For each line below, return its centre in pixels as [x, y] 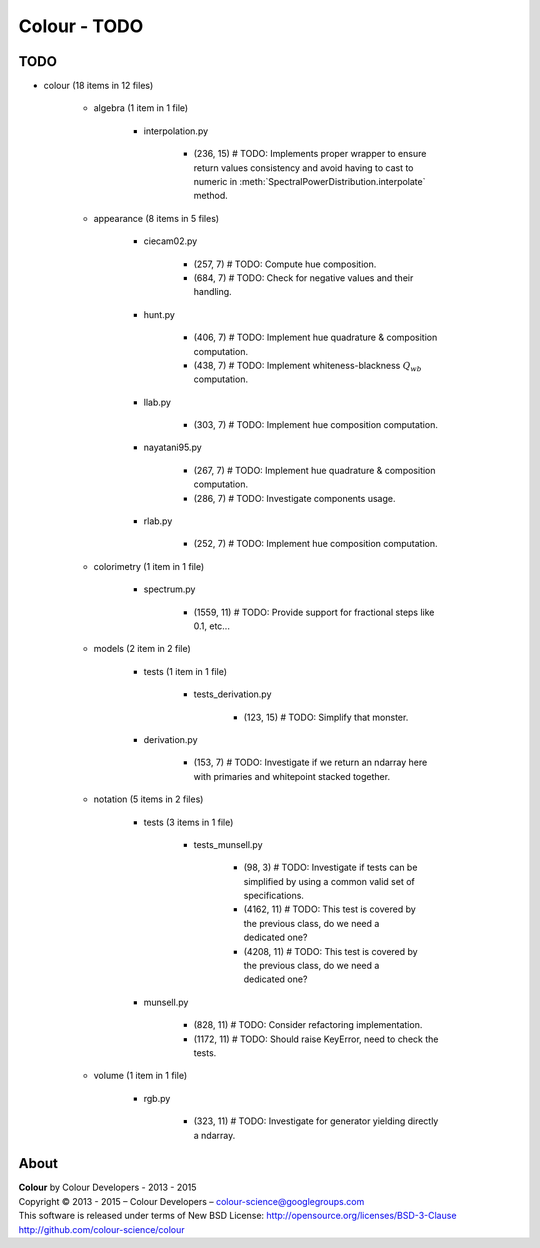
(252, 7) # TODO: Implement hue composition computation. [316, 544]
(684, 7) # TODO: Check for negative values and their [303, 277]
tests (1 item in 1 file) [185, 671]
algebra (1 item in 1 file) [141, 108]
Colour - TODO [81, 26]
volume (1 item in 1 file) [140, 1076]
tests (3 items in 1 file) [188, 822]
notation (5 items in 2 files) [148, 799]
